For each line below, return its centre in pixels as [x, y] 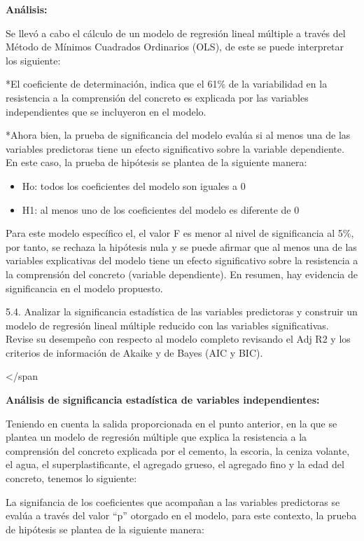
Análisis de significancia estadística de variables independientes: [163, 400]
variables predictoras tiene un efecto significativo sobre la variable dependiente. [175, 148]
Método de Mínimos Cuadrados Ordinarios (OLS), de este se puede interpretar [175, 47]
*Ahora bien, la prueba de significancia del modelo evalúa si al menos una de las [178, 135]
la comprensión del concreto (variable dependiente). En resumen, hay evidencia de [182, 274]
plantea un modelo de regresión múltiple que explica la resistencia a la [156, 437]
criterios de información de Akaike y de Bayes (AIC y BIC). [134, 352]
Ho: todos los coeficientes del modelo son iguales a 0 [134, 185]
